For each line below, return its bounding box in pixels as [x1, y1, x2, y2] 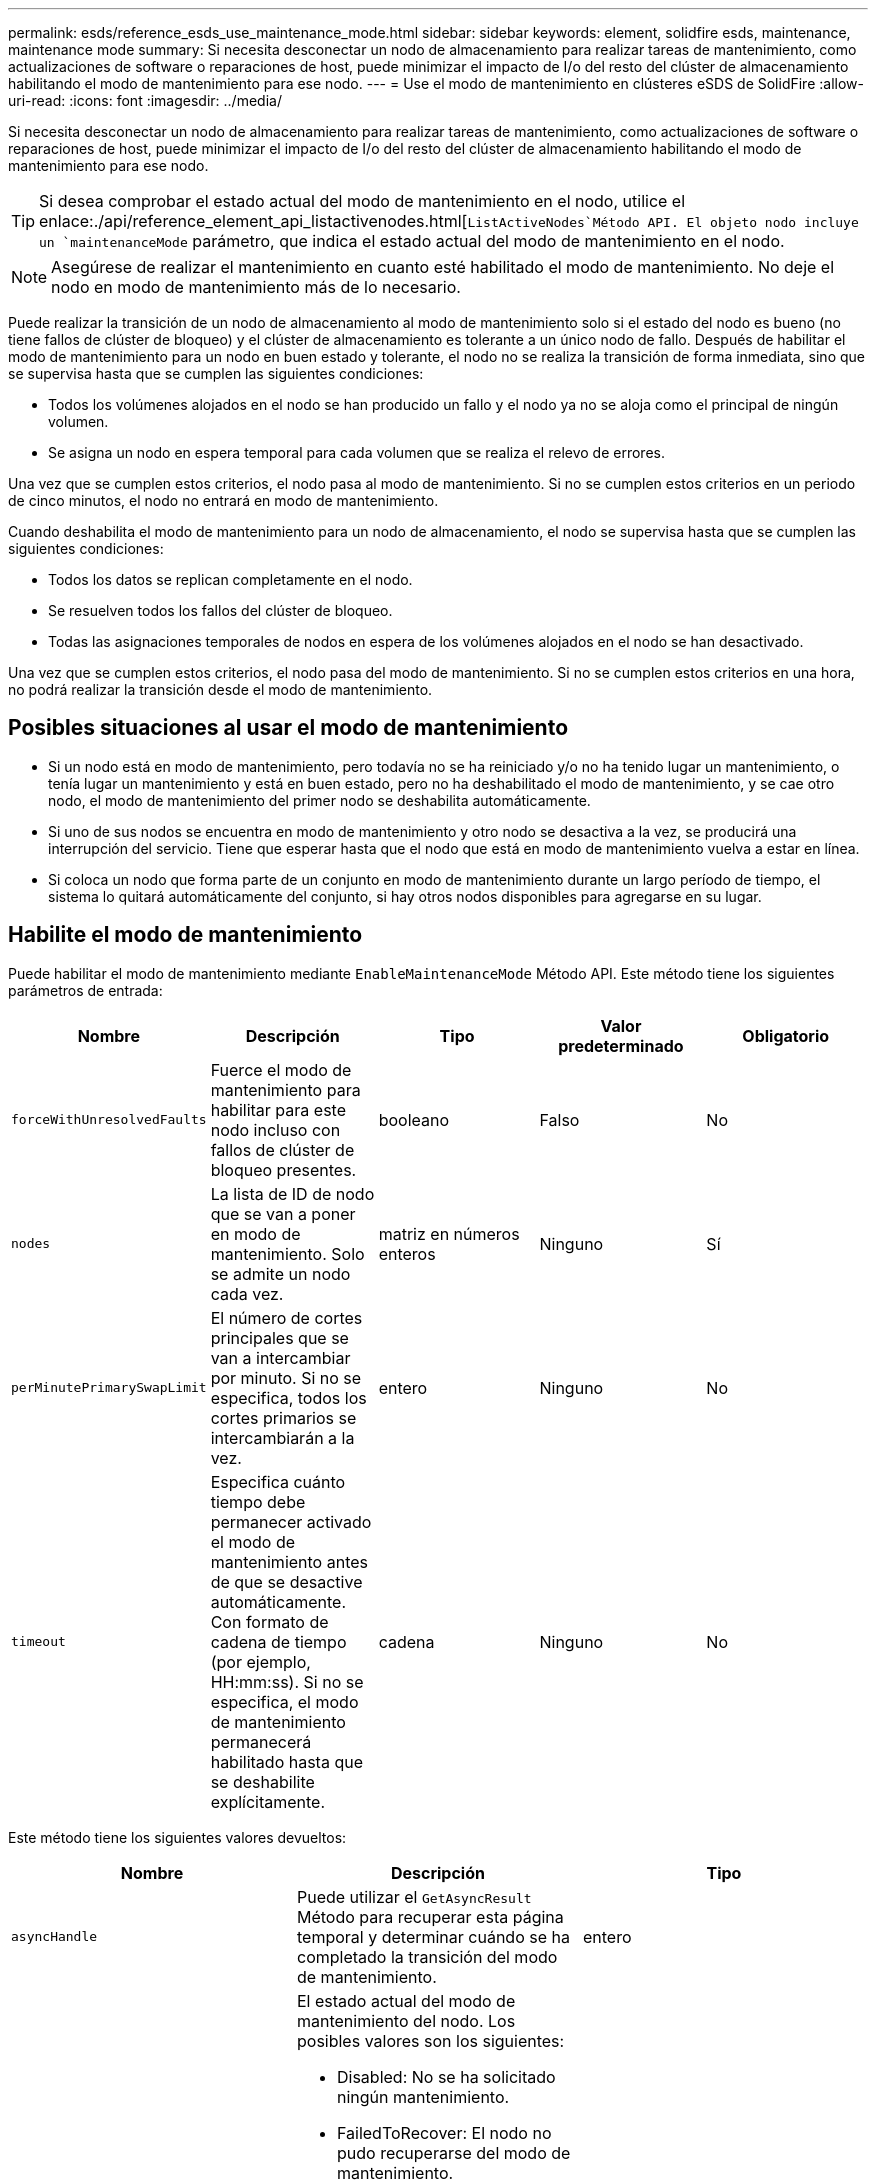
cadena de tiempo [210, 1631, 347, 1652]
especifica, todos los [210, 1387, 367, 1408]
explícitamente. [210, 1791, 326, 1812]
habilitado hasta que [210, 1751, 363, 1772]
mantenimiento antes [210, 1551, 368, 1572]
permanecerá [210, 1731, 312, 1752]
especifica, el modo [210, 1691, 359, 1712]
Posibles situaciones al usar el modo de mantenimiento [8, 715, 569, 741]
